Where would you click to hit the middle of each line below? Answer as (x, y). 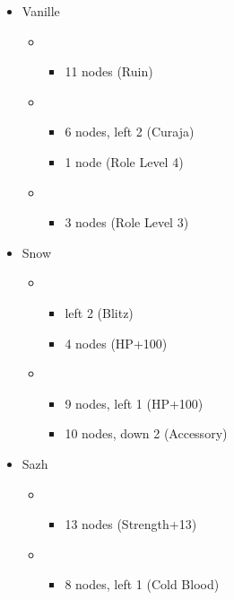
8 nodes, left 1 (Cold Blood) (142, 584)
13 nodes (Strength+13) (131, 524)
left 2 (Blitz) (99, 312)
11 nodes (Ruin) (109, 71)
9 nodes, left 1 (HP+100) (134, 403)
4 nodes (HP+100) (116, 343)
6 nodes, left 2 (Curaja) (130, 132)
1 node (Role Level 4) (124, 161)
